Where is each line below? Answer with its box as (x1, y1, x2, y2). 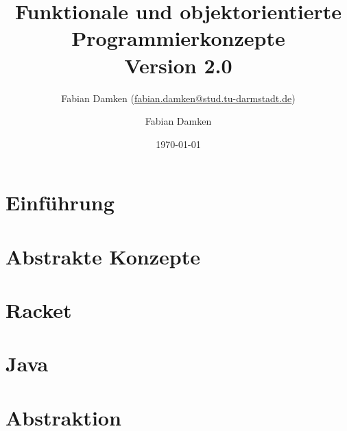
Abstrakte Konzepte (5, 242, 200, 270)
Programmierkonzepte (71, 24, 285, 52)
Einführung (5, 188, 115, 217)
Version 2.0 (124, 51, 232, 79)
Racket (5, 296, 72, 324)
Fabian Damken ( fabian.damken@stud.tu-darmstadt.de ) (61, 90, 296, 105)
